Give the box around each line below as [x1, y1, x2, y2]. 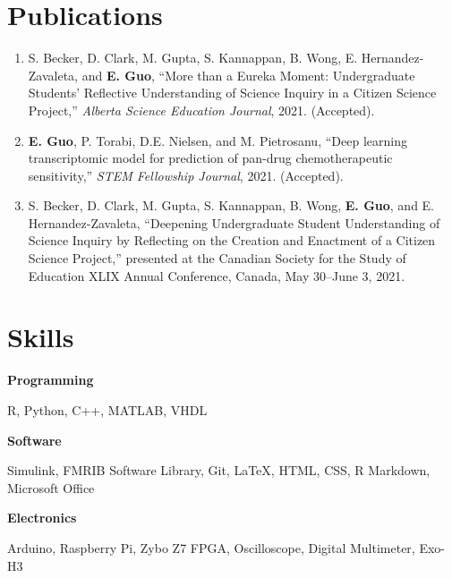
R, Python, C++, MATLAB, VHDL [7, 400, 208, 419]
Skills [7, 319, 74, 355]
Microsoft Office [7, 478, 95, 497]
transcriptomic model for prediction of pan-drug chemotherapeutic [28, 149, 393, 167]
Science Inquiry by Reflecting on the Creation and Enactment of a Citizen [28, 231, 436, 250]
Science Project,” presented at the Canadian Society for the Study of [28, 249, 406, 268]
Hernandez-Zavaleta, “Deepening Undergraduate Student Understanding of [28, 213, 440, 232]
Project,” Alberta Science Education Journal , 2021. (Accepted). [28, 100, 375, 119]
